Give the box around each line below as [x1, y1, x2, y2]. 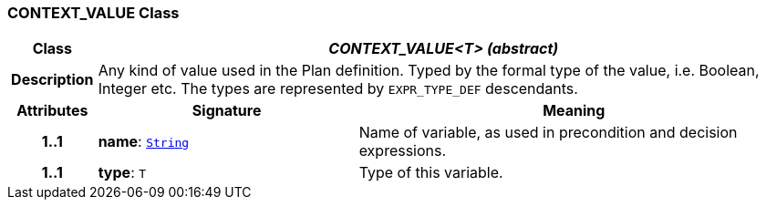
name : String [98, 132, 190, 151]
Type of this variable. [358, 163, 503, 182]
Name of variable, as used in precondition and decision [358, 123, 738, 142]
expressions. [358, 141, 447, 160]
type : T [98, 163, 147, 182]
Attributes [16, 101, 88, 120]
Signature [191, 101, 262, 120]
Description [11, 70, 94, 89]
